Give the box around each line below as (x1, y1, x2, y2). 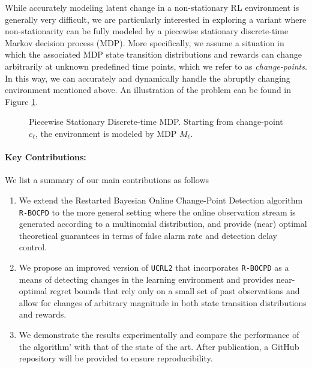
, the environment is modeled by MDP (35, 127, 177, 139)
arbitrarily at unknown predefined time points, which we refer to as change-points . (5, 59, 307, 72)
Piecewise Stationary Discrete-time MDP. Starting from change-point (29, 115, 283, 128)
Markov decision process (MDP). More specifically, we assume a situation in (5, 36, 284, 49)
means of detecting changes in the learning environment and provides (19, 273, 274, 285)
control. (19, 241, 47, 253)
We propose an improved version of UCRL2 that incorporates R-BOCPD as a (19, 261, 289, 273)
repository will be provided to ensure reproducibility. (19, 352, 213, 364)
